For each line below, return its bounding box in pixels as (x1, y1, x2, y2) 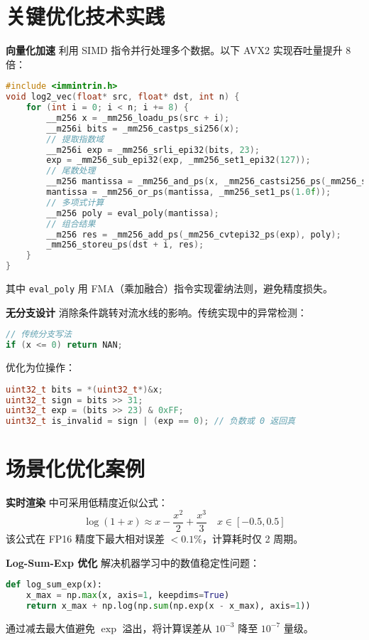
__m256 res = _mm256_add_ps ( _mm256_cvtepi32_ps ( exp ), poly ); (46, 229, 341, 240)
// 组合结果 (46, 218, 96, 229)
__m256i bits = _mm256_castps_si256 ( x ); (46, 123, 240, 134)
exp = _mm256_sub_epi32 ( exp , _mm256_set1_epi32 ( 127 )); (46, 155, 311, 166)
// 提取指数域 (46, 134, 104, 144)
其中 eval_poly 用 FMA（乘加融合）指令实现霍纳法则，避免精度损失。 (6, 281, 333, 296)
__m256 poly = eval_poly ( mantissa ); (46, 208, 219, 218)
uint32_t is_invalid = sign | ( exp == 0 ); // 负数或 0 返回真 (6, 416, 295, 427)
